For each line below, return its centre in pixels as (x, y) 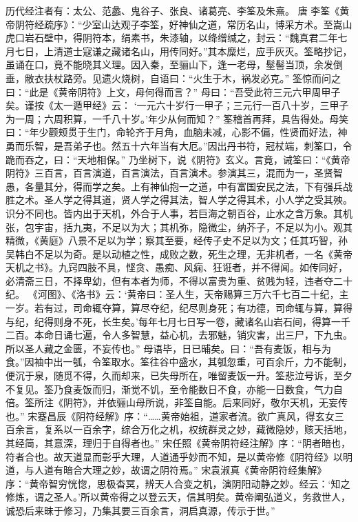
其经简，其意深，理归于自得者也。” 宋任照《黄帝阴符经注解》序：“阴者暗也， (178, 443)
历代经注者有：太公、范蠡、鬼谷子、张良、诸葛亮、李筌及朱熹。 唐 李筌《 (173, 10)
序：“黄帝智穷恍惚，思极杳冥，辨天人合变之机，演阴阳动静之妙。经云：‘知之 (178, 483)
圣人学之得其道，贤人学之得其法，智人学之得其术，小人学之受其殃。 (198, 200)
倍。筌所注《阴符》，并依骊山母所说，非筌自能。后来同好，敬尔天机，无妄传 (177, 402)
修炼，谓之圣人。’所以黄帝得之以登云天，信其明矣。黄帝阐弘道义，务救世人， (178, 497)
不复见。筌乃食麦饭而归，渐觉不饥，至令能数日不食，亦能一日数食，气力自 (174, 389)
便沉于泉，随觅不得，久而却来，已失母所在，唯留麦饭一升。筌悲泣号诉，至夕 (179, 375)
